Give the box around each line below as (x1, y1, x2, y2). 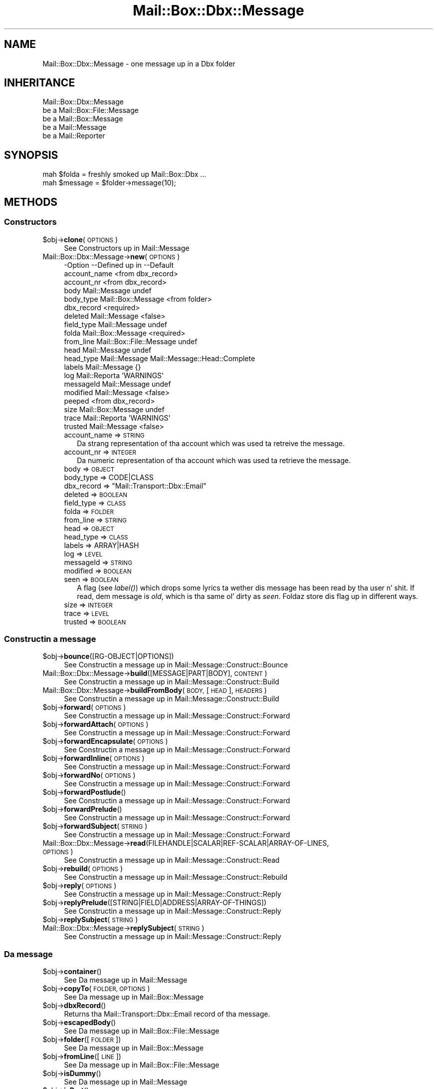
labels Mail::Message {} (64, 362, 141, 371)
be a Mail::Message (42, 123, 107, 132)
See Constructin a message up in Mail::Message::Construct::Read (64, 856, 280, 865)
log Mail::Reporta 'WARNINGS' (64, 371, 164, 380)
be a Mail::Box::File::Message (42, 106, 139, 115)
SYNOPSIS (4, 148, 58, 161)
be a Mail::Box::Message (42, 114, 123, 123)
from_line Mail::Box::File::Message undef (64, 337, 198, 346)
